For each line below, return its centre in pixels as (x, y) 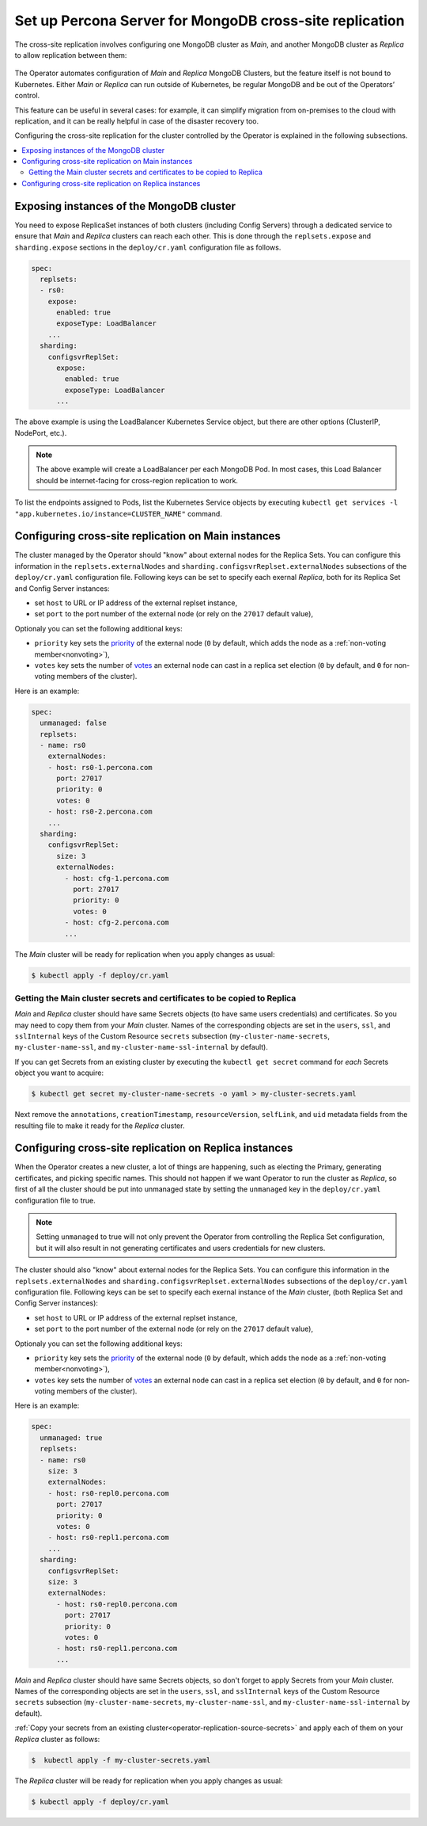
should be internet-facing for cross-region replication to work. (137, 480)
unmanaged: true (71, 1437)
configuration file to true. (55, 1200)
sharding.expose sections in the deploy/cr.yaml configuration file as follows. (148, 247)
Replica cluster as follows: (57, 1739)
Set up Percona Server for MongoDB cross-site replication (210, 21)
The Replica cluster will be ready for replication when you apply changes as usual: (149, 1780)
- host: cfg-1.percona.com (117, 878)
